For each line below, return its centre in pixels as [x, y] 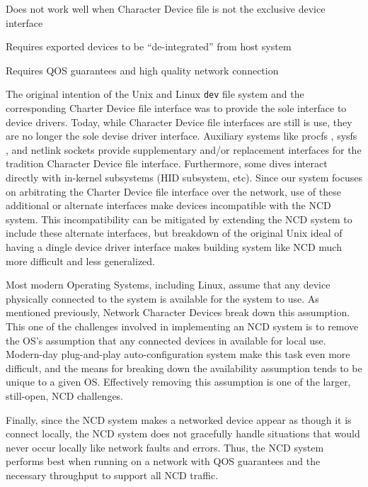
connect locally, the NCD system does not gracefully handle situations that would [183, 433]
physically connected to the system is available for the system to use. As [162, 298]
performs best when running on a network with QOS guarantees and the [163, 461]
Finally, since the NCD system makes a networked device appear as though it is [179, 419]
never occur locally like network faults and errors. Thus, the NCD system [165, 447]
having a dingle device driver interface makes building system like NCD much [174, 246]
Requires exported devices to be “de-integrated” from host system [149, 46]
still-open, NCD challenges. [65, 395]
